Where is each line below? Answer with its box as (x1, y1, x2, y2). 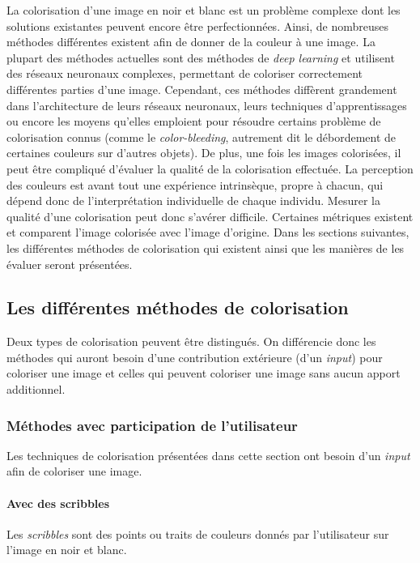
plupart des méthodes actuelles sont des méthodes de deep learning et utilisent (6, 49, 395, 66)
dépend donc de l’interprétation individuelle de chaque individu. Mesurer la (6, 192, 380, 209)
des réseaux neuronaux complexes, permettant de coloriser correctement (6, 65, 363, 82)
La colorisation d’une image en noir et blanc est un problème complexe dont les (6, 2, 401, 18)
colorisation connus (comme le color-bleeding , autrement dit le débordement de (6, 128, 397, 145)
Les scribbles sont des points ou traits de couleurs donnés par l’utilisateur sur (6, 525, 389, 542)
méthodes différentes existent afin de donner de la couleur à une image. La (6, 33, 375, 50)
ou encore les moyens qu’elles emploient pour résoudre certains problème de (6, 113, 381, 130)
